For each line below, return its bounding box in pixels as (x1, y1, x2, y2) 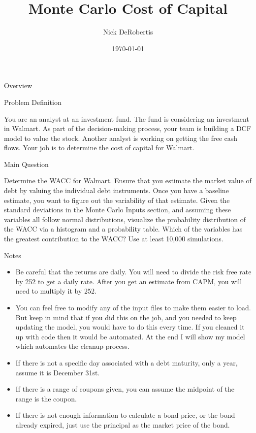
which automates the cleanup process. (15, 341, 129, 351)
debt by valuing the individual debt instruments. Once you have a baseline (4, 185, 229, 196)
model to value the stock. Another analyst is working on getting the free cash (4, 133, 238, 143)
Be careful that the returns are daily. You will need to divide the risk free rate (15, 266, 252, 277)
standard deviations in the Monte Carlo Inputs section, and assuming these (4, 204, 231, 215)
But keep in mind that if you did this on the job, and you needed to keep (15, 312, 237, 322)
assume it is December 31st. (15, 367, 100, 377)
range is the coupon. (15, 393, 77, 403)
